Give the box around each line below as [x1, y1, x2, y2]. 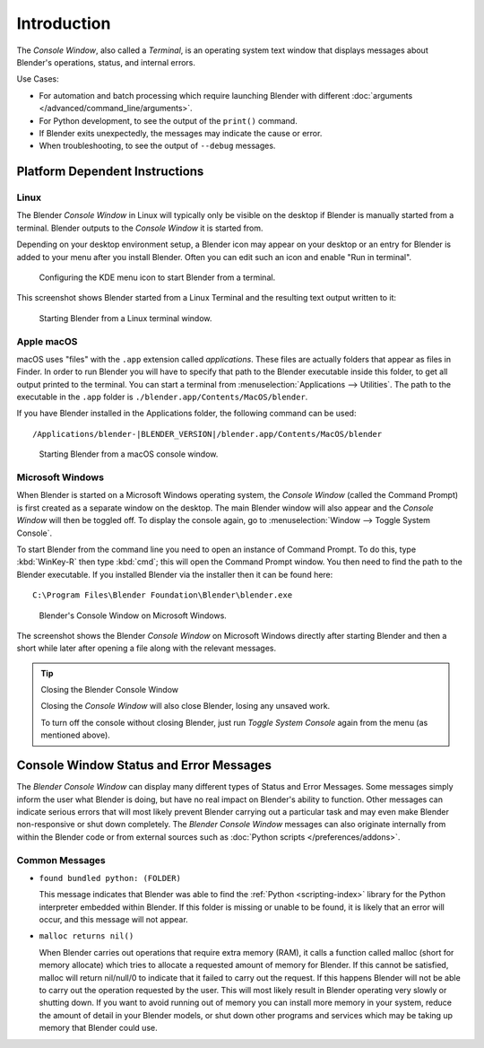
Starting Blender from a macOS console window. [39, 449, 219, 459]
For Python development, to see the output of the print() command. [39, 115, 298, 126]
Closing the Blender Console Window [40, 685, 179, 695]
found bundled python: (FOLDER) [39, 873, 181, 883]
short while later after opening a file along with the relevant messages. [16, 642, 277, 654]
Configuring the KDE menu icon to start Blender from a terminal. [39, 272, 276, 283]
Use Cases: [16, 74, 59, 84]
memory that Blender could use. [39, 1023, 158, 1034]
